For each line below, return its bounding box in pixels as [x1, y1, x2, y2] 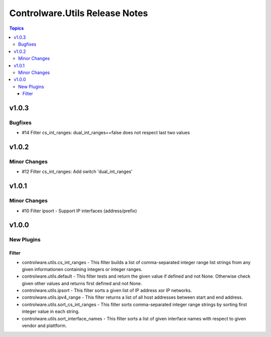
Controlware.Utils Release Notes [9, 8, 148, 19]
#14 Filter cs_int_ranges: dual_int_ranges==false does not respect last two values [22, 130, 190, 136]
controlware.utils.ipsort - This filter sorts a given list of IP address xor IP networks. [22, 287, 192, 294]
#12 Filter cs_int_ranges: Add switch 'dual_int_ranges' [22, 168, 133, 175]
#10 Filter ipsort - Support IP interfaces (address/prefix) [22, 208, 138, 214]
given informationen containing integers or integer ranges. [22, 266, 143, 272]
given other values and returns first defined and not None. [22, 280, 143, 286]
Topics [9, 25, 24, 31]
